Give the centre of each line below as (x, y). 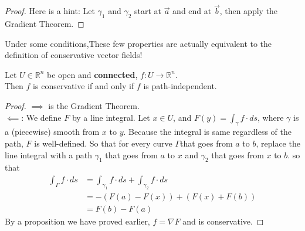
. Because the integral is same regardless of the (207, 132)
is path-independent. (180, 86)
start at (148, 11)
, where (271, 117)
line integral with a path (49, 154)
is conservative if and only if (84, 86)
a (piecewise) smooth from (52, 132)
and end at (192, 11)
